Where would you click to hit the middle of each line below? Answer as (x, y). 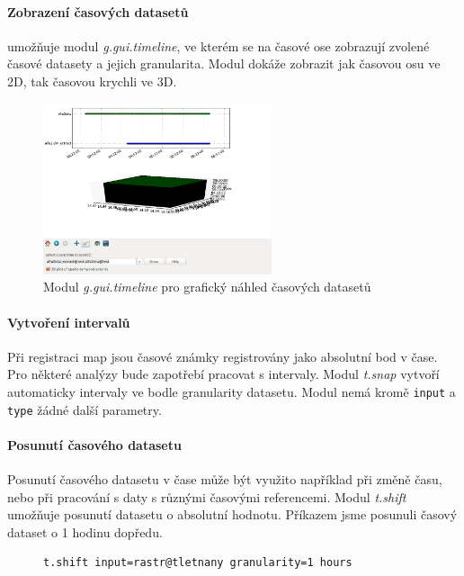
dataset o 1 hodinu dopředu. (85, 531)
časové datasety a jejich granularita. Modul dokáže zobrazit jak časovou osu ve (224, 63)
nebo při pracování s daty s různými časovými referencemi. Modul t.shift (207, 496)
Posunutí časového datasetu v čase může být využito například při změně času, (225, 479)
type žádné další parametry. (85, 409)
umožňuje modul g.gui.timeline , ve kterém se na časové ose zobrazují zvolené (219, 45)
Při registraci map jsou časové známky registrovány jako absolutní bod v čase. (223, 356)
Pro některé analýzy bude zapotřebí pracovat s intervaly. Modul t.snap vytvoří (223, 374)
